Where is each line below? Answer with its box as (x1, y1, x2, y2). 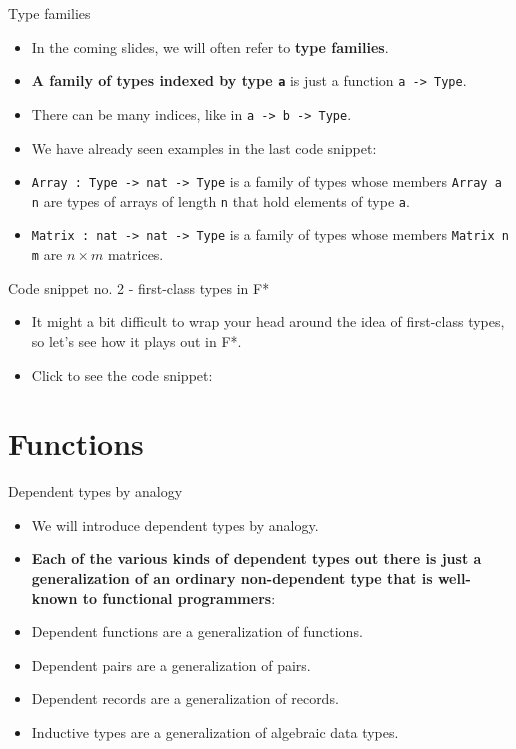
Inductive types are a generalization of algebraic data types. (31, 721, 399, 742)
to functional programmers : (82, 587, 276, 608)
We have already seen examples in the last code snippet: (31, 137, 377, 158)
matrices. (107, 244, 164, 265)
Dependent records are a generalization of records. (31, 688, 339, 709)
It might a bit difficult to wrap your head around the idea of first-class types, (31, 311, 505, 332)
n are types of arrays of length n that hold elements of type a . (31, 190, 410, 211)
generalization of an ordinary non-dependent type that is (31, 568, 433, 588)
